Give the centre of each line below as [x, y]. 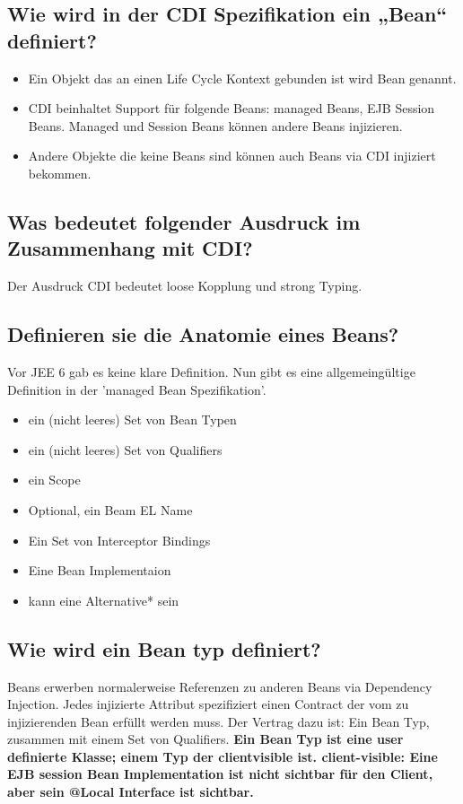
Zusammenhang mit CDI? [130, 248]
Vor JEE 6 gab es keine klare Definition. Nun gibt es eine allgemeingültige [211, 371]
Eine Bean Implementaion [100, 570]
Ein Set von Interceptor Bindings [119, 540]
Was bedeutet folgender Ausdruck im [184, 221]
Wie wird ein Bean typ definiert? [164, 648]
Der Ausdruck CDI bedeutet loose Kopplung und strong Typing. [185, 286]
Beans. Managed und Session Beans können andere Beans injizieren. [215, 125]
